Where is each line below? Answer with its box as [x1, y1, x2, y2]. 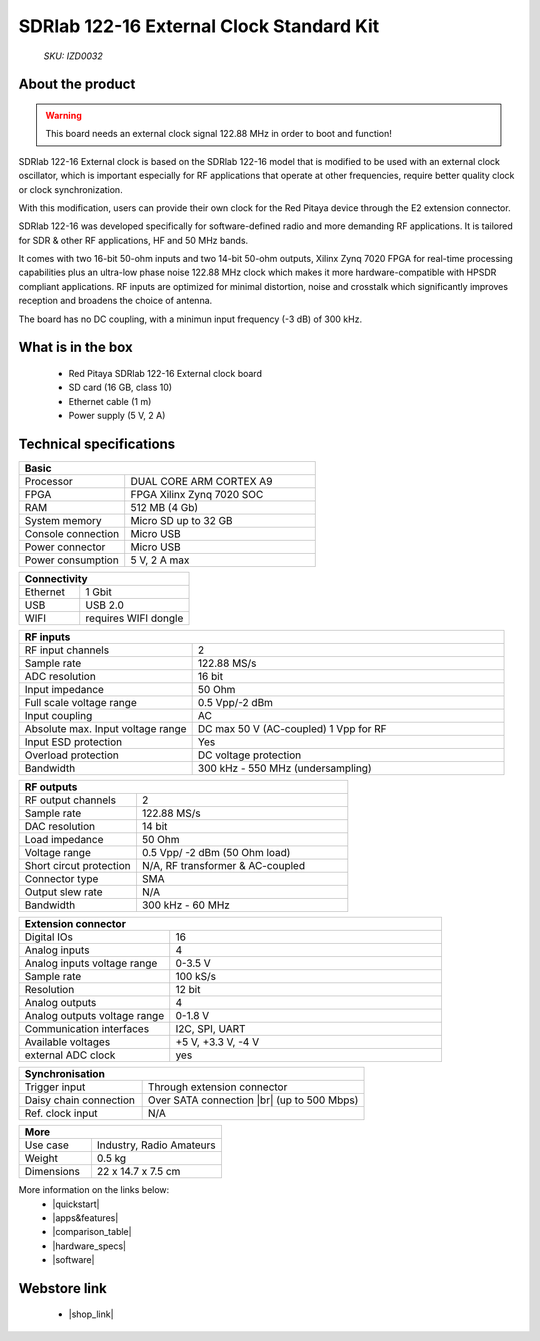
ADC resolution [24, 670, 97, 684]
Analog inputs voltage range [24, 956, 158, 970]
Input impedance [24, 683, 105, 697]
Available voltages [24, 1035, 111, 1049]
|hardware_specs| [52, 1240, 127, 1252]
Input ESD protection [24, 735, 123, 749]
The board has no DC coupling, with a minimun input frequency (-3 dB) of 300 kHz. [18, 313, 363, 325]
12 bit [175, 983, 201, 997]
